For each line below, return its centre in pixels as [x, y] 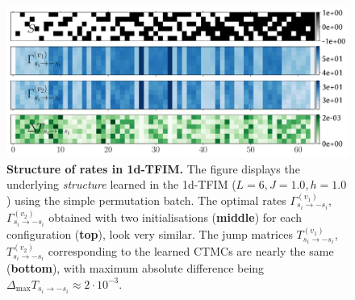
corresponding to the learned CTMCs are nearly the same [191, 251]
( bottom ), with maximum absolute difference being [136, 268]
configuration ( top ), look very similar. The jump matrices [150, 234]
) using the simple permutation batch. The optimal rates [146, 200]
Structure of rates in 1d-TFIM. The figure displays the [153, 168]
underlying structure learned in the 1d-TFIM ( [121, 184]
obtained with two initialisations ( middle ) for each [175, 217]
